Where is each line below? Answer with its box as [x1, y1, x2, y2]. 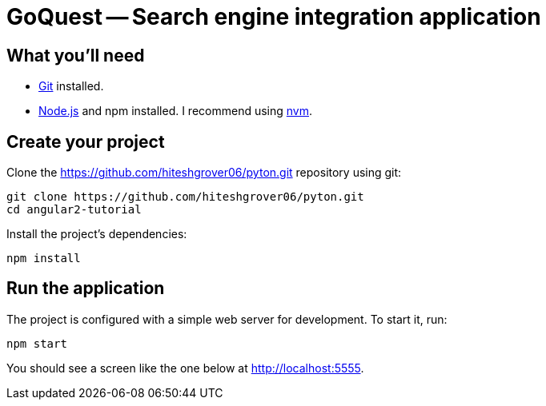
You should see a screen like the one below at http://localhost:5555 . [6, 360, 364, 375]
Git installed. [38, 79, 104, 94]
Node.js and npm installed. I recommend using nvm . [38, 104, 313, 118]
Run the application [6, 278, 165, 299]
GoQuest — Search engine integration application [6, 3, 541, 30]
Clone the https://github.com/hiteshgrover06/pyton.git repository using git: [6, 165, 402, 180]
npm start [6, 336, 67, 350]
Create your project [6, 131, 165, 152]
